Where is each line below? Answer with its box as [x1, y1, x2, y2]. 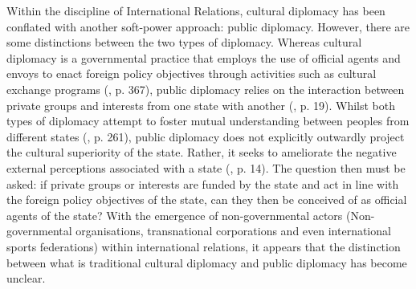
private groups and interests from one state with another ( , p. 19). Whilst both [6, 96, 396, 113]
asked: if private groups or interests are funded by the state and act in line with [6, 175, 399, 192]
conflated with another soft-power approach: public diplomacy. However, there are [6, 18, 410, 35]
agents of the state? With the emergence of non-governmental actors [6, 206, 343, 223]
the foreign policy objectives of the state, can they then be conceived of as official [6, 191, 407, 208]
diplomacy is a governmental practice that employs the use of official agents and [6, 49, 401, 66]
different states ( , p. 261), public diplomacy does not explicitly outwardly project [6, 128, 405, 144]
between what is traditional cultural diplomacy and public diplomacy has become [6, 254, 407, 271]
